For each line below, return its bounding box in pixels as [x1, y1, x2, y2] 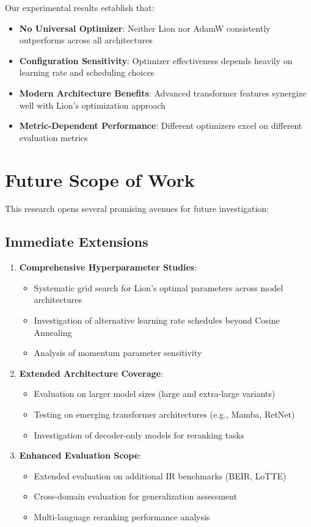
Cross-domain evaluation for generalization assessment [34, 490, 237, 503]
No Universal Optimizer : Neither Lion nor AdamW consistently [19, 21, 271, 34]
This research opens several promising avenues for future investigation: [5, 202, 269, 215]
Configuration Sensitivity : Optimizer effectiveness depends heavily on [19, 54, 293, 67]
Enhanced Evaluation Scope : [19, 449, 142, 462]
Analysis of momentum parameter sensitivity [34, 346, 202, 359]
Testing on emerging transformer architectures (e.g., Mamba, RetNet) [34, 408, 295, 421]
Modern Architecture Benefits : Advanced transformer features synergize [19, 86, 306, 99]
